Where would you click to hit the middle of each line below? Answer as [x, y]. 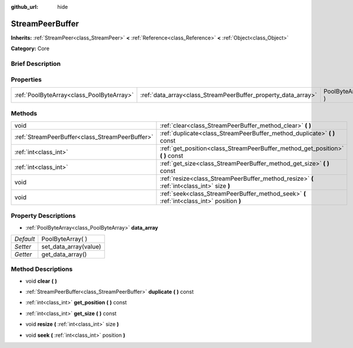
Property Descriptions [43, 216]
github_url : [24, 7]
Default [25, 238]
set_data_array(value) [71, 246]
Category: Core [30, 49]
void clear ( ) [41, 281]
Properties [26, 79]
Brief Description [36, 64]
